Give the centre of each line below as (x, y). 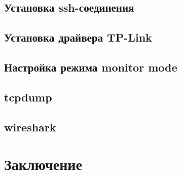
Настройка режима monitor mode (91, 67)
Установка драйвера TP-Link (78, 37)
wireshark (30, 127)
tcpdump (28, 97)
